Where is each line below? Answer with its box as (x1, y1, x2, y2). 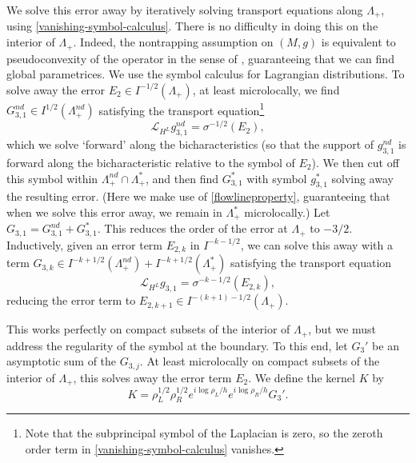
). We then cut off (311, 154, 399, 171)
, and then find (145, 170, 218, 186)
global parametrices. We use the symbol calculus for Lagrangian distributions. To (6, 66, 405, 82)
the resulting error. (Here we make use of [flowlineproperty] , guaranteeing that (6, 188, 390, 205)
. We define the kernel (248, 369, 355, 385)
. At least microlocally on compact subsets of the (139, 353, 380, 369)
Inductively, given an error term (6, 236, 163, 253)
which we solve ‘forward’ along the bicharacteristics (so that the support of (6, 136, 374, 153)
